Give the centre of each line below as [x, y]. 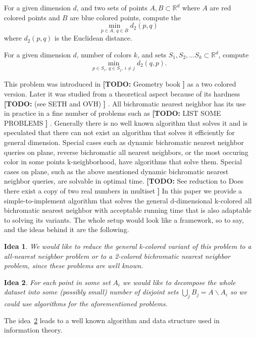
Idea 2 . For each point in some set [57, 282]
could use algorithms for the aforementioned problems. [86, 304]
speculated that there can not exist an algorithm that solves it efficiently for [119, 132]
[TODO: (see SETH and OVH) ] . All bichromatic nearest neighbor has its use [125, 103]
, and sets [152, 54]
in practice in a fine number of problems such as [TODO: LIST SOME [113, 113]
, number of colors [104, 54]
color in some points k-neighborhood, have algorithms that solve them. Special [123, 162]
